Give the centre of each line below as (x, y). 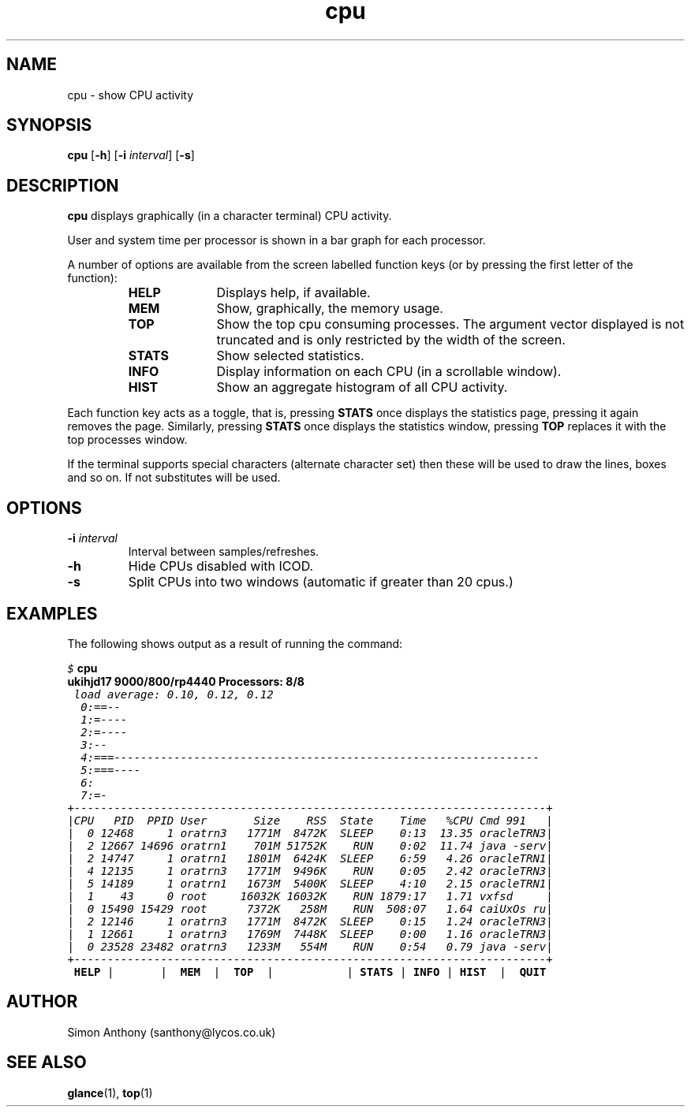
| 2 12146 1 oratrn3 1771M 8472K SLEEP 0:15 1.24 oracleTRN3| (310, 921)
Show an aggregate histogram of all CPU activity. (362, 387)
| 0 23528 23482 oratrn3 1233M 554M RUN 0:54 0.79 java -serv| (310, 946)
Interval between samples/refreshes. (224, 552)
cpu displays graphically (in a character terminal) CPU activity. (230, 216)
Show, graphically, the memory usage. (330, 309)
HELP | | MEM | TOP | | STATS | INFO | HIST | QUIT (310, 972)
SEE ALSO (47, 1063)
